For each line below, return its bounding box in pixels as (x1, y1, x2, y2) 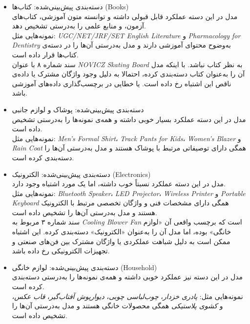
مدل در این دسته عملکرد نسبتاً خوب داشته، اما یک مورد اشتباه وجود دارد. (12, 178, 226, 189)
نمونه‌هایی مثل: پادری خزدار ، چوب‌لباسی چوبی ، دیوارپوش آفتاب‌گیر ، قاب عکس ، (12, 291, 243, 301)
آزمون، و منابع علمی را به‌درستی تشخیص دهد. (12, 21, 146, 31)
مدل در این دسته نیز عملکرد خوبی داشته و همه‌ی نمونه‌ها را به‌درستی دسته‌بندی (12, 272, 243, 282)
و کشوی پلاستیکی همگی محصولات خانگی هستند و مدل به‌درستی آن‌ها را (12, 300, 223, 311)
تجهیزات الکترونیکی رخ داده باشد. (12, 246, 110, 256)
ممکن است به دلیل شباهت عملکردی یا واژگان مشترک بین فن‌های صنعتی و (12, 236, 230, 246)
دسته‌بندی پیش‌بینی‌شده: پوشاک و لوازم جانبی (12, 104, 144, 114)
